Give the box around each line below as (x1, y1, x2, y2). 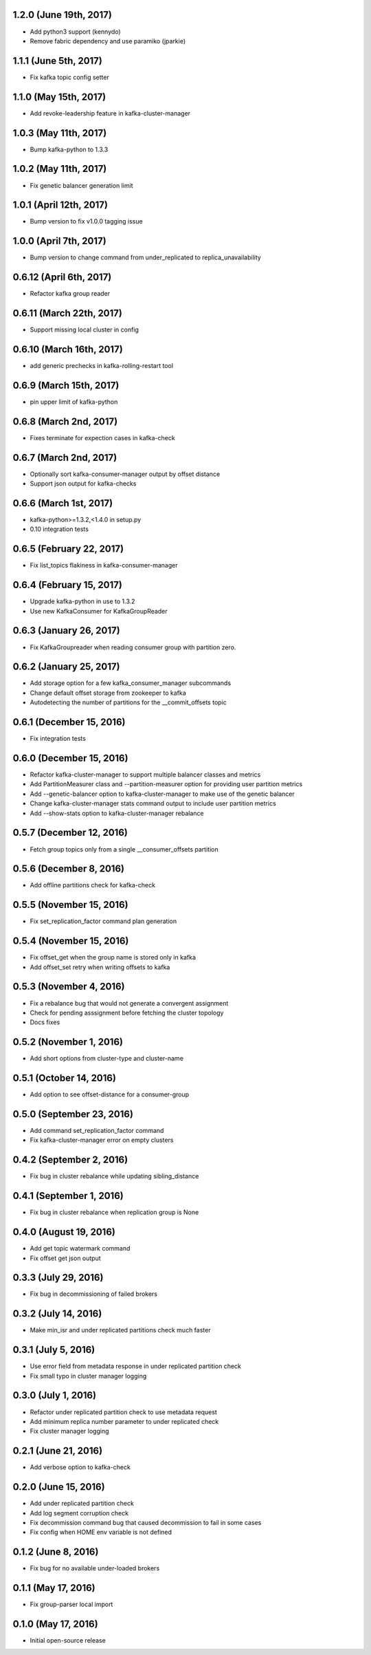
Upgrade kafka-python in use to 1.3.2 (30, 597, 135, 605)
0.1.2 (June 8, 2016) (12, 1546, 99, 1558)
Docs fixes (30, 1018, 60, 1026)
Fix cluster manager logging (30, 1427, 109, 1436)
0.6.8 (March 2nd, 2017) (12, 415, 118, 427)
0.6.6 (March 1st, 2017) (12, 497, 113, 509)
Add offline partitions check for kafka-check (30, 881, 156, 889)
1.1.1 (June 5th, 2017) (12, 55, 102, 67)
